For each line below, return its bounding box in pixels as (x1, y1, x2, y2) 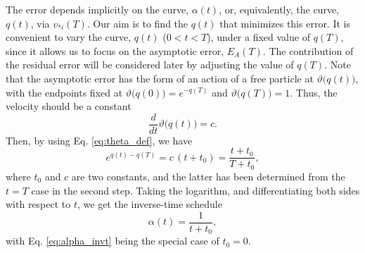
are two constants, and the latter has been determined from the (71, 168, 345, 183)
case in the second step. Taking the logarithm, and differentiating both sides (31, 183, 360, 197)
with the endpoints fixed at (6, 85, 123, 99)
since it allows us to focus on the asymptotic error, (6, 43, 224, 58)
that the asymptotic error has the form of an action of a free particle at (6, 70, 314, 85)
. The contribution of (262, 43, 354, 58)
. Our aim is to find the (87, 16, 188, 30)
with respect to (6, 197, 71, 211)
